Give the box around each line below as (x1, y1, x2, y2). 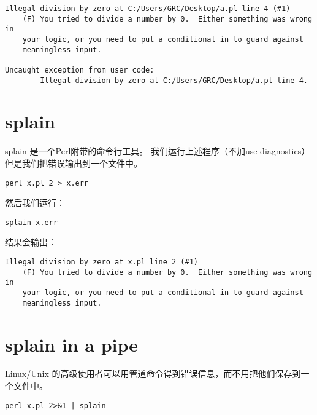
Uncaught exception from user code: (5, 65, 155, 74)
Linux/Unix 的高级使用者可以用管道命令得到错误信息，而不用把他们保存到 (5, 367, 301, 380)
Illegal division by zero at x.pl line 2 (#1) (5, 258, 198, 267)
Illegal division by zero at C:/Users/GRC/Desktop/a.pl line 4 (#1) (5, 4, 291, 13)
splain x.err (5, 218, 58, 227)
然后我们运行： (5, 196, 65, 209)
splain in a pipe (5, 331, 139, 357)
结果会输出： (5, 235, 56, 248)
